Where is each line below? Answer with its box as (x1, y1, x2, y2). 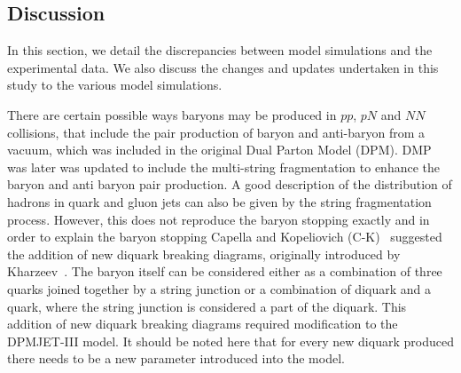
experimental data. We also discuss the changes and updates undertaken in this (7, 58, 439, 76)
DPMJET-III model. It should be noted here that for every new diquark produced (7, 331, 454, 350)
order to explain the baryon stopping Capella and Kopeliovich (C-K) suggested (7, 227, 442, 246)
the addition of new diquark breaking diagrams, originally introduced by (7, 244, 401, 263)
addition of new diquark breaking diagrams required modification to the (7, 314, 398, 333)
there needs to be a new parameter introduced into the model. (7, 349, 345, 368)
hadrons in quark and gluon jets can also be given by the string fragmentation (7, 192, 432, 210)
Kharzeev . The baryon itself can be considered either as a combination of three (7, 262, 442, 281)
